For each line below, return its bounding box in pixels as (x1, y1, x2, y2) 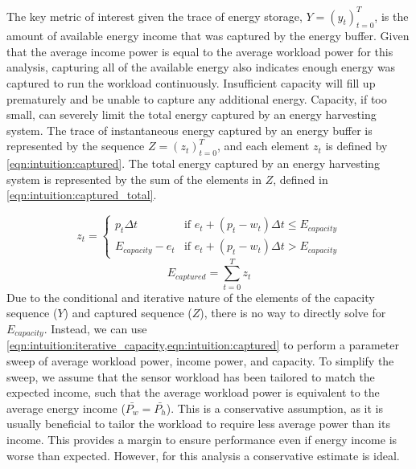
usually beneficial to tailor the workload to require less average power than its (6, 415, 390, 432)
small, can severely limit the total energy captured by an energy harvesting (6, 106, 377, 123)
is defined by (325, 137, 388, 154)
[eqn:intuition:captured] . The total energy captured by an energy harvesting (6, 155, 380, 172)
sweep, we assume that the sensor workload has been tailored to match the (6, 368, 375, 385)
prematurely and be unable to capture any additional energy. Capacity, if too (6, 90, 387, 107)
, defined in (273, 170, 328, 187)
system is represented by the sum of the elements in (6, 170, 262, 187)
